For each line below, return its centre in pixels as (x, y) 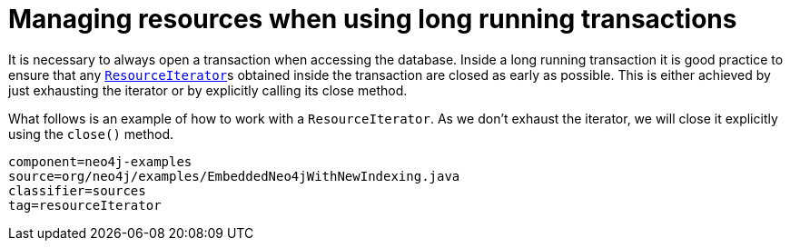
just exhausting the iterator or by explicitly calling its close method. (208, 90)
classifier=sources (77, 190)
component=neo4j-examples (100, 161)
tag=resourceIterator (85, 205)
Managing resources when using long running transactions (373, 19)
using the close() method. (91, 134)
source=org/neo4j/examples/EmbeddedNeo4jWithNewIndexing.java (234, 176)
